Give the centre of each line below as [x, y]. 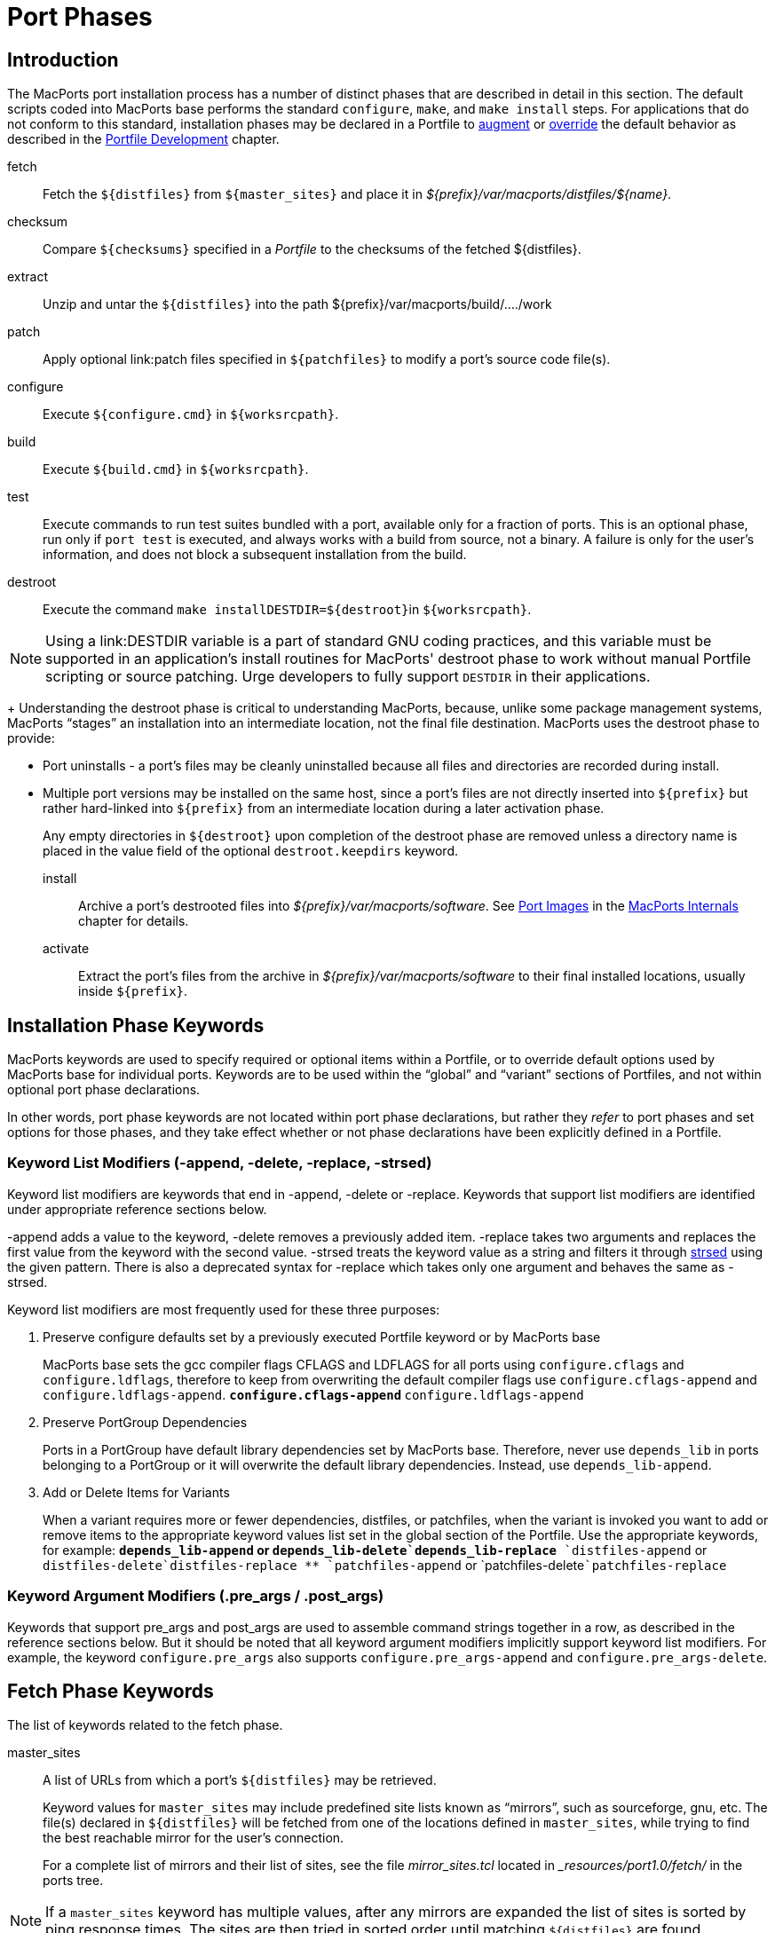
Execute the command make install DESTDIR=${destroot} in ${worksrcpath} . [287, 610]
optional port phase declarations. [104, 1090]
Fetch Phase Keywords [111, 1691]
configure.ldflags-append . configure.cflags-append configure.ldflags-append [313, 1394]
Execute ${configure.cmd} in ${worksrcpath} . [191, 414]
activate [66, 949]
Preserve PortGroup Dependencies [145, 1422]
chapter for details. [134, 921]
